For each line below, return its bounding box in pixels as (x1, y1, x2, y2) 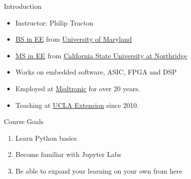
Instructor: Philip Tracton (15, 17, 93, 27)
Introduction (4, 1, 42, 11)
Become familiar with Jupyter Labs (15, 149, 121, 159)
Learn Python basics (15, 132, 77, 143)
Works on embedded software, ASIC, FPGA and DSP (15, 67, 177, 77)
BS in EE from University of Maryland (15, 34, 132, 44)
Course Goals (4, 116, 44, 127)
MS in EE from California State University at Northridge (15, 50, 187, 60)
